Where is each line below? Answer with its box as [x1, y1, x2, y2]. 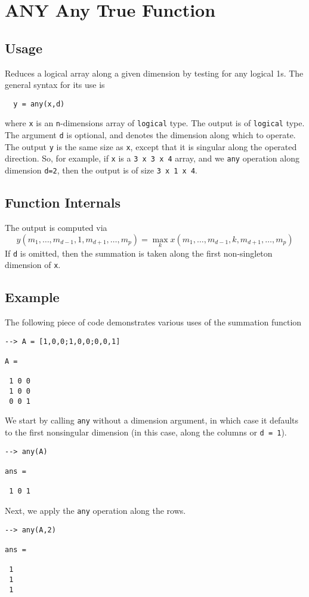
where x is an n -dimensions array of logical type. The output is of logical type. [5, 117, 305, 129]
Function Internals [5, 193, 121, 212]
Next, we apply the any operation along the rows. [5, 504, 186, 517]
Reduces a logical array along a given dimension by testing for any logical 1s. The [5, 66, 304, 79]
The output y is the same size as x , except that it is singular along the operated [5, 140, 297, 153]
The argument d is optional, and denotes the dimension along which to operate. [5, 129, 296, 141]
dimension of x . [5, 258, 61, 271]
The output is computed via [5, 221, 107, 233]
